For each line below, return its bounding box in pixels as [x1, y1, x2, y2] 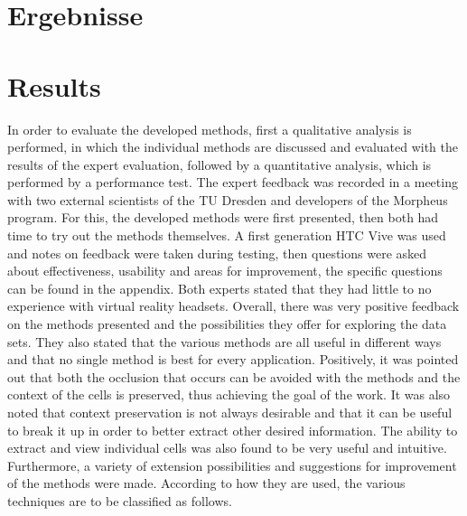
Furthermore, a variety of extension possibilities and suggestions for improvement [7, 455, 457, 474]
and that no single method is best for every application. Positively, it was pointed [7, 350, 459, 369]
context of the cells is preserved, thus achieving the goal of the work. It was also [7, 385, 451, 404]
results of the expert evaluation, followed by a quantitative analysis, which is [7, 155, 432, 174]
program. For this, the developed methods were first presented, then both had [7, 208, 439, 227]
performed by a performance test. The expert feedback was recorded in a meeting [7, 173, 458, 192]
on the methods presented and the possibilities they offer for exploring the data [7, 314, 447, 333]
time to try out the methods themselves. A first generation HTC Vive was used [7, 226, 446, 245]
